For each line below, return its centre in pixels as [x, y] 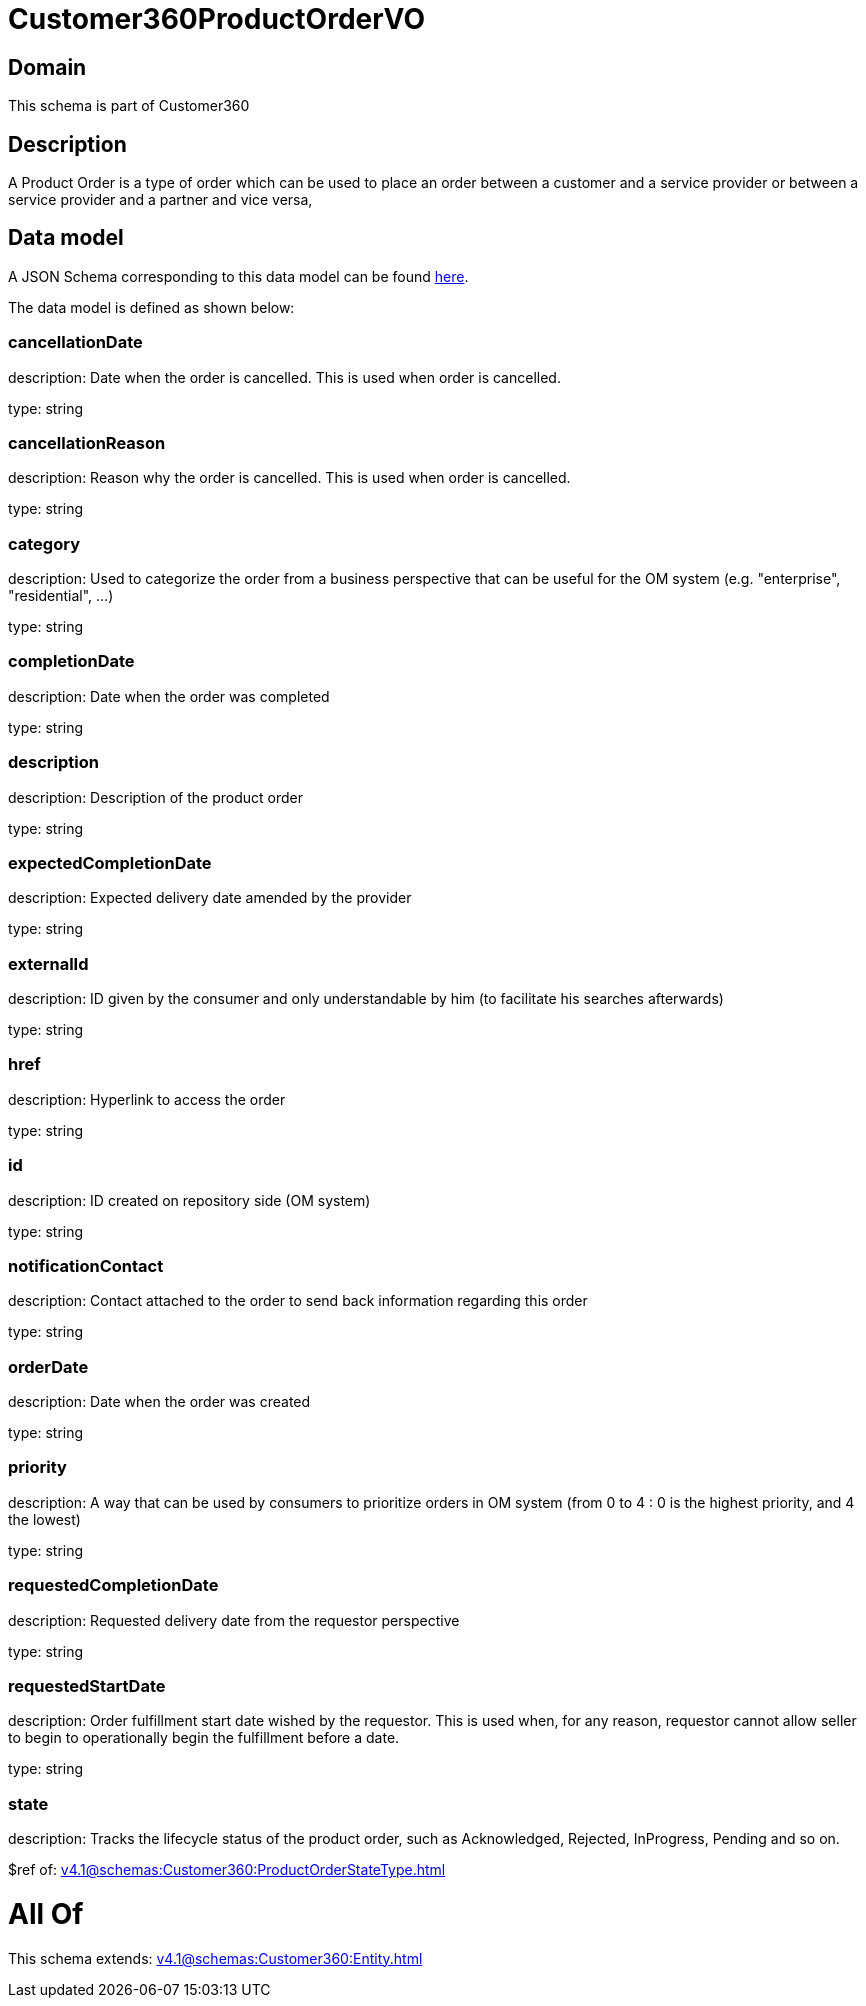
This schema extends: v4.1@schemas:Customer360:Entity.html [215, 1958]
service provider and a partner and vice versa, [160, 200]
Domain [47, 67]
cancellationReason [87, 442]
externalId [48, 963]
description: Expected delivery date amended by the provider [210, 898]
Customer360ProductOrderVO [216, 19]
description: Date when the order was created [159, 1402]
